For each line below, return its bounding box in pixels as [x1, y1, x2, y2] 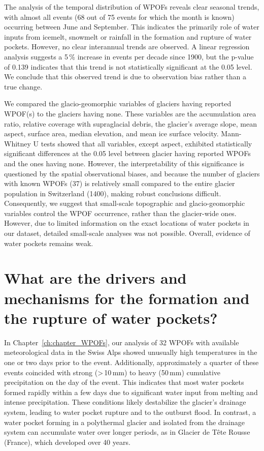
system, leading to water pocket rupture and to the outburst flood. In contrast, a [4, 406, 256, 417]
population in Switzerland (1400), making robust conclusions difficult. [4, 188, 221, 198]
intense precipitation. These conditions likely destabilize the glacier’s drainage [4, 397, 246, 407]
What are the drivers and [4, 267, 187, 288]
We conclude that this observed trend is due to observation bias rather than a [4, 71, 246, 82]
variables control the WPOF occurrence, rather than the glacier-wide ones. [4, 207, 237, 218]
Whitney [4, 138, 31, 148]
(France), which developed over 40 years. [4, 436, 130, 447]
